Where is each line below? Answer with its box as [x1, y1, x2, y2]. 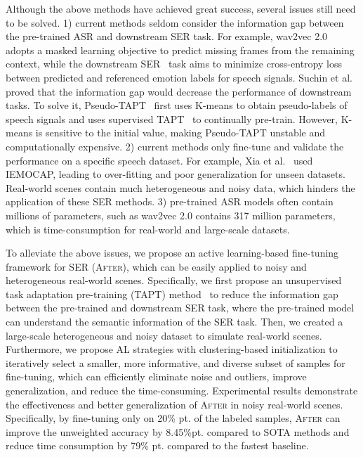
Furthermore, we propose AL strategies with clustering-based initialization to [6, 342, 338, 356]
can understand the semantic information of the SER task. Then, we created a [6, 314, 343, 329]
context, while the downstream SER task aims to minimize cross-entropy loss [6, 56, 342, 71]
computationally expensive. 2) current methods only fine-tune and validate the [6, 139, 344, 153]
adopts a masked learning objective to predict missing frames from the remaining [6, 42, 355, 57]
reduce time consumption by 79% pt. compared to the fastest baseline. [6, 438, 309, 453]
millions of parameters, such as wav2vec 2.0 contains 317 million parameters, [6, 207, 336, 222]
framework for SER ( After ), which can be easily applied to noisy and [6, 259, 307, 273]
